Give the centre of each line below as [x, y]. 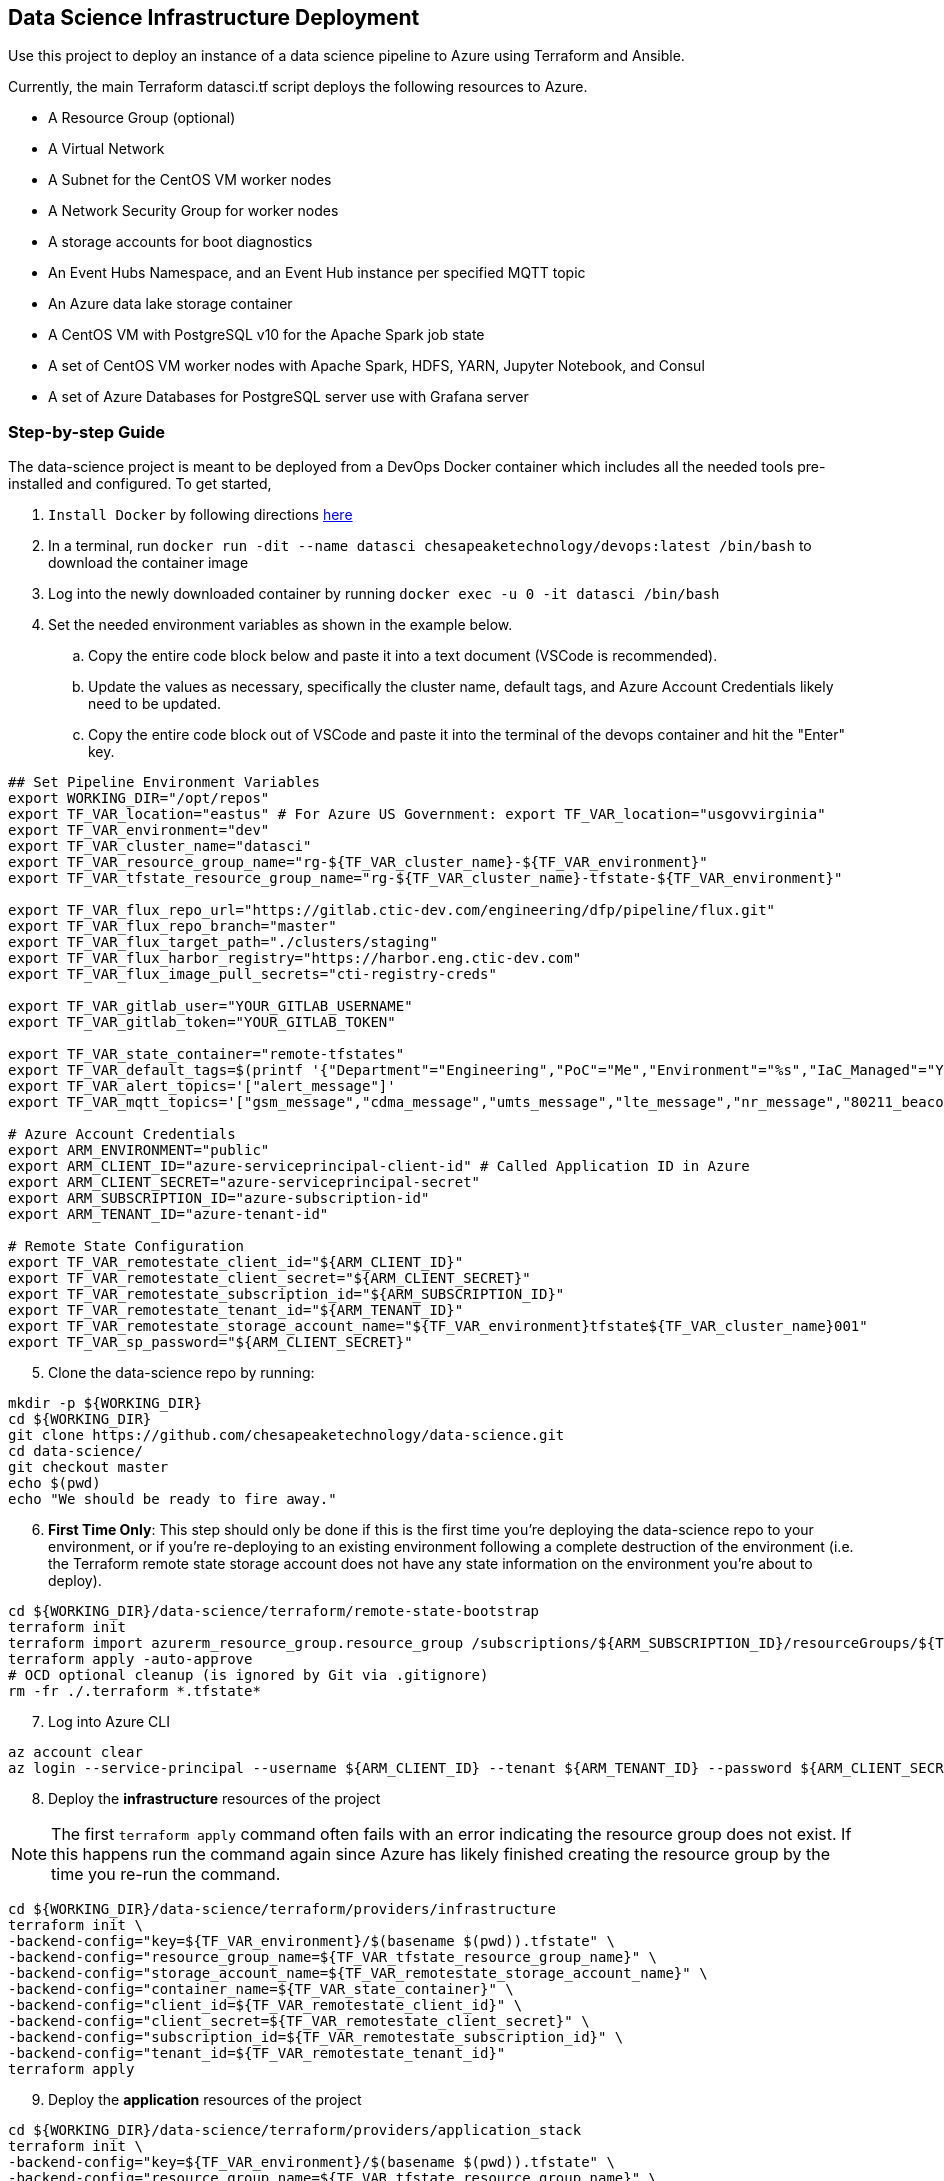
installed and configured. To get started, [140, 484]
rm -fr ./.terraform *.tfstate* [134, 1691]
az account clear [75, 1752]
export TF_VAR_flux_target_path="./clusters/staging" [223, 942]
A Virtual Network [106, 149]
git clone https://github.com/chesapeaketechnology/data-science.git [286, 1435]
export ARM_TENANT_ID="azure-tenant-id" [168, 1214]
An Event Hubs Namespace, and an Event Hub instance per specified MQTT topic [317, 273]
